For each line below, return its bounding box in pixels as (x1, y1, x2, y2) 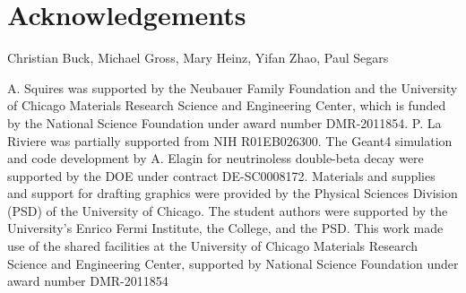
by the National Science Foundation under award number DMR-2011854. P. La (7, 113, 442, 132)
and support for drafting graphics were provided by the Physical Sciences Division (7, 184, 458, 203)
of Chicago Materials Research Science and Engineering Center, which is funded (7, 96, 446, 115)
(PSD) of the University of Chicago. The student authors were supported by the (7, 201, 448, 220)
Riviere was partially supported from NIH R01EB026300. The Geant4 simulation (7, 131, 453, 150)
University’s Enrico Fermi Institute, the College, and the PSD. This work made (7, 219, 444, 237)
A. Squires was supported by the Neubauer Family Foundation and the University (7, 78, 458, 97)
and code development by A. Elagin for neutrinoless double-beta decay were (7, 149, 424, 168)
